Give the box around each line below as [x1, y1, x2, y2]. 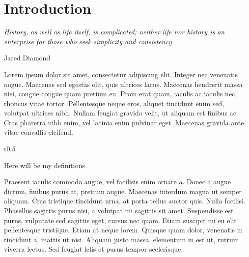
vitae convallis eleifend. [4, 127, 73, 137]
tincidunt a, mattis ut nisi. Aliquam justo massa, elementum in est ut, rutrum [4, 234, 239, 244]
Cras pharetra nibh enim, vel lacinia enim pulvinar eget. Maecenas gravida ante [4, 117, 244, 127]
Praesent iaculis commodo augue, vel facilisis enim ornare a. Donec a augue [4, 176, 231, 187]
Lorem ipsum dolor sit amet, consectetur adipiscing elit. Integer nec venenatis [4, 69, 238, 79]
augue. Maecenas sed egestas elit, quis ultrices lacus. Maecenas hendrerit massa [4, 79, 243, 89]
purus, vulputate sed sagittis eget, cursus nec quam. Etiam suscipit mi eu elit [4, 215, 237, 225]
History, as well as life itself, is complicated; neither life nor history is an [4, 27, 225, 37]
